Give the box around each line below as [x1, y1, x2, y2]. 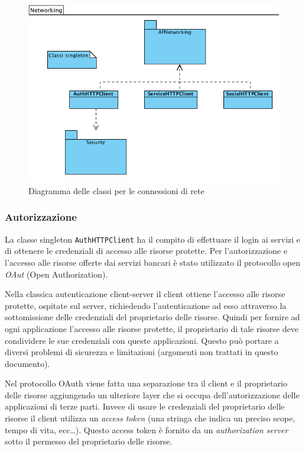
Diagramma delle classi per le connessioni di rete [28, 184, 205, 196]
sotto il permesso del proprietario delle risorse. [5, 435, 173, 447]
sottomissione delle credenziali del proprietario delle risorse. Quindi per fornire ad [5, 311, 300, 323]
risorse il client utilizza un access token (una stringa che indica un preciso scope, [5, 412, 296, 424]
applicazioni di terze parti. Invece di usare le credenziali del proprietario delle [5, 400, 285, 413]
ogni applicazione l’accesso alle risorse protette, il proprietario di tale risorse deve [5, 322, 298, 334]
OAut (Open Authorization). [5, 268, 108, 280]
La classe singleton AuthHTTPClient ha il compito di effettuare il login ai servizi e [5, 233, 300, 245]
